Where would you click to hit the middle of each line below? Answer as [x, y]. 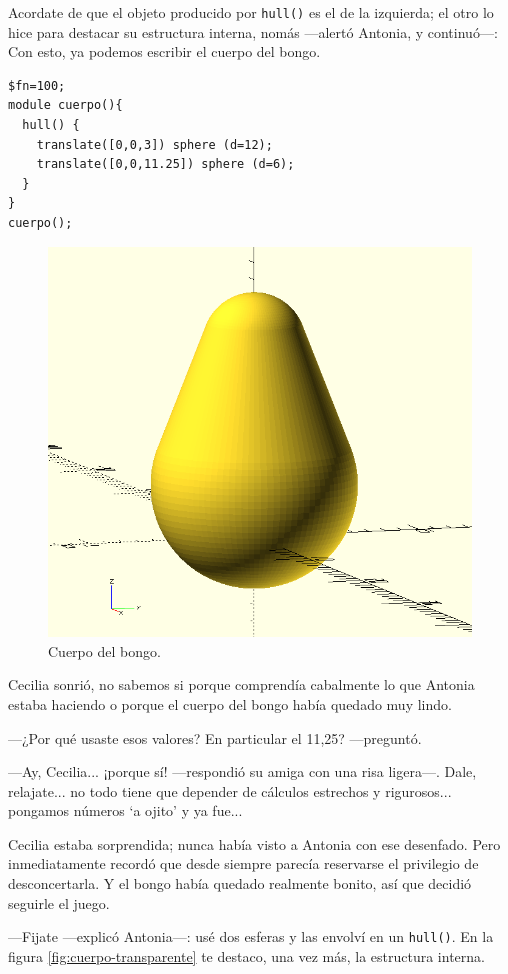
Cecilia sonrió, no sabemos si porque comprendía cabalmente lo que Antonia [241, 684]
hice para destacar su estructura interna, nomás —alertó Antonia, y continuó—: [253, 31]
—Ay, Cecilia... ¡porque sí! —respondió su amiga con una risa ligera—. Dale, [242, 771]
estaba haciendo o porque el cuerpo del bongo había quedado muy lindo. [230, 703]
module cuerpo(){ [65, 105]
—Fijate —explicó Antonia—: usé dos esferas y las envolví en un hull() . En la [251, 936]
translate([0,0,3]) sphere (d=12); [154, 144]
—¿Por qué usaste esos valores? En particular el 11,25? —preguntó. [215, 737]
